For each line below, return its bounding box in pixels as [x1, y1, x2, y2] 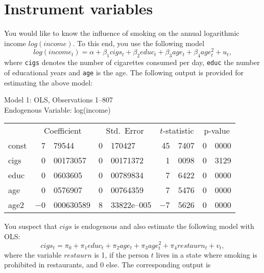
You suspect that [4, 221, 57, 232]
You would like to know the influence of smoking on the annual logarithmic [4, 28, 239, 38]
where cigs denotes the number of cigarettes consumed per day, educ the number [4, 57, 260, 68]
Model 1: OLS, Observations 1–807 [4, 94, 113, 105]
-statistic [162, 124, 194, 137]
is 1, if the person [94, 249, 149, 260]
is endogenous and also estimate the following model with [74, 221, 254, 232]
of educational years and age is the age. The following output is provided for [4, 67, 244, 77]
